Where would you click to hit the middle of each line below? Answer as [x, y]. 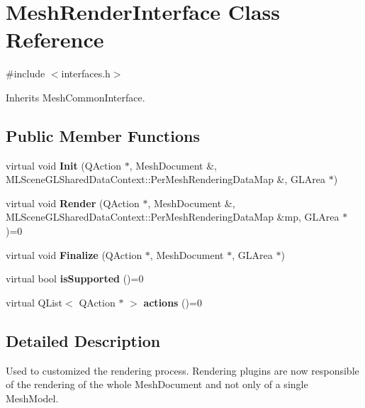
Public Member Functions [103, 135]
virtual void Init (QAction [64, 165]
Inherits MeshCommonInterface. [75, 97]
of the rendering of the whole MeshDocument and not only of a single [157, 384]
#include [26, 73]
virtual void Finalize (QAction [74, 254]
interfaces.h [86, 73]
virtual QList [34, 302]
